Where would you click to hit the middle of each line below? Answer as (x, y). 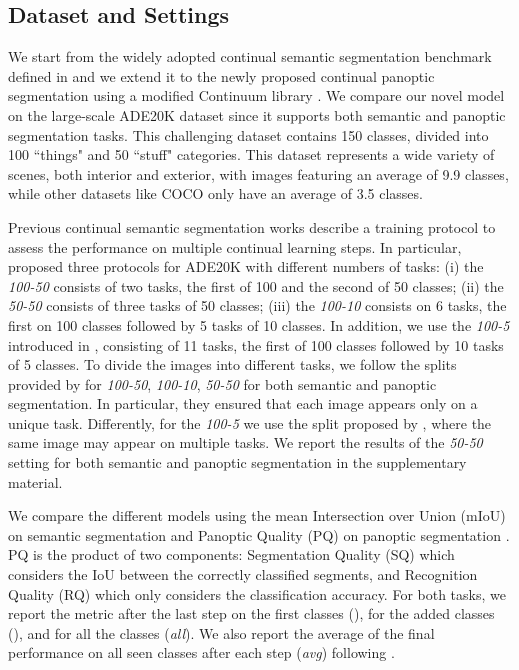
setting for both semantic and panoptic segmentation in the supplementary (237, 462)
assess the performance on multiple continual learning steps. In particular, (235, 246)
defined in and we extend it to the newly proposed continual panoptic (221, 75)
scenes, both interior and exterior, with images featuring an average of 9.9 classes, (258, 173)
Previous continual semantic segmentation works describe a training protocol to (252, 226)
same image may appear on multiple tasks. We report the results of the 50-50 (245, 442)
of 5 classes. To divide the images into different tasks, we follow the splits (232, 364)
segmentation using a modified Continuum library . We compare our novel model (256, 95)
